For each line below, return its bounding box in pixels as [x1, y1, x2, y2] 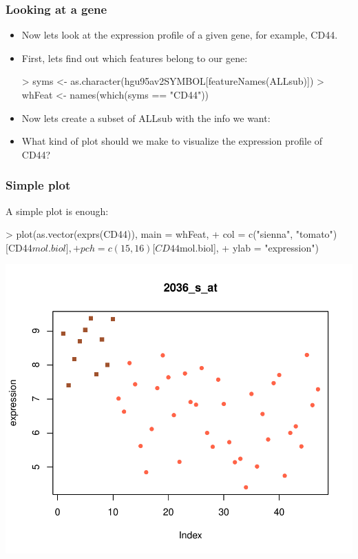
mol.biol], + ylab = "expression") [179, 240, 319, 254]
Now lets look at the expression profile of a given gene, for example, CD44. [21, 28, 338, 42]
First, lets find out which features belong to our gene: [21, 50, 248, 65]
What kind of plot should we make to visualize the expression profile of [21, 134, 323, 148]
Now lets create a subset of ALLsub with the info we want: [21, 110, 271, 125]
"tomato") [295, 227, 337, 241]
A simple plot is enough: [6, 203, 109, 218]
